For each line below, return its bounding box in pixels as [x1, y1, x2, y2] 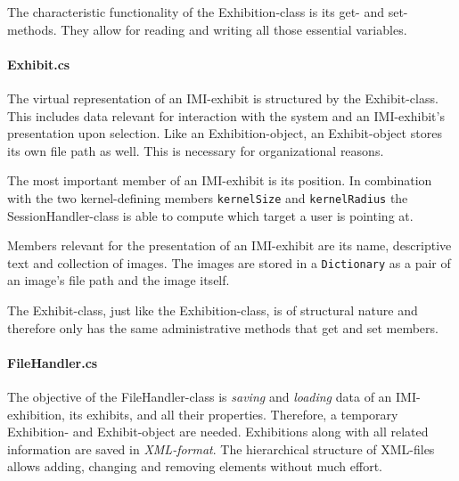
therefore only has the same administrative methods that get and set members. [7, 318, 439, 337]
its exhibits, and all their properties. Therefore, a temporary [69, 404, 398, 423]
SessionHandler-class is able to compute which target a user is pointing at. [7, 206, 414, 224]
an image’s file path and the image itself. [7, 271, 230, 289]
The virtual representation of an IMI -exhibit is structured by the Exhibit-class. [7, 88, 439, 107]
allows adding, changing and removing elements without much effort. [7, 457, 383, 476]
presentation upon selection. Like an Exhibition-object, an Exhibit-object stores [7, 124, 442, 143]
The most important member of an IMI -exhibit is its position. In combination [7, 171, 432, 190]
